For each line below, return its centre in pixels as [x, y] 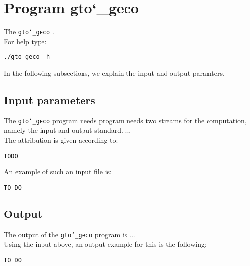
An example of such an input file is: [58, 172]
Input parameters [50, 100]
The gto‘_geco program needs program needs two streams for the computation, [125, 120]
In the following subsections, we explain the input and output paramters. [114, 73]
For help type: [25, 41]
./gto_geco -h [27, 57]
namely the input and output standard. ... [68, 130]
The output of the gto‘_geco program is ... [70, 234]
